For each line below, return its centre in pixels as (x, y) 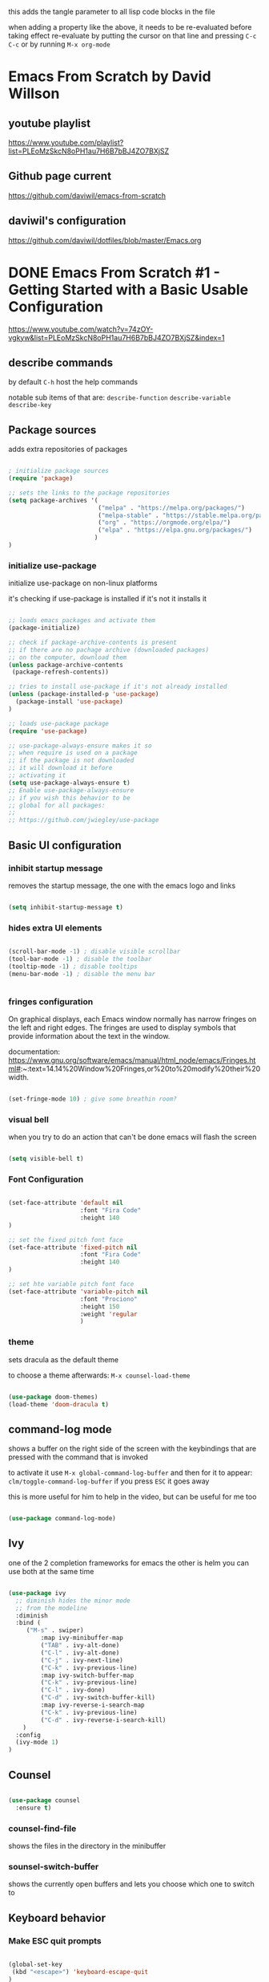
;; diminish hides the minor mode (73, 1601)
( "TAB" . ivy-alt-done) (80, 1646)
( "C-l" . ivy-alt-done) (80, 1653)
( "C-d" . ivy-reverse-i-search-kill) (103, 1720)
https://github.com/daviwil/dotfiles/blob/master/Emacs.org (105, 240)
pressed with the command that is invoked (78, 1457)
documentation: (34, 1052)
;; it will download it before (60, 768)
